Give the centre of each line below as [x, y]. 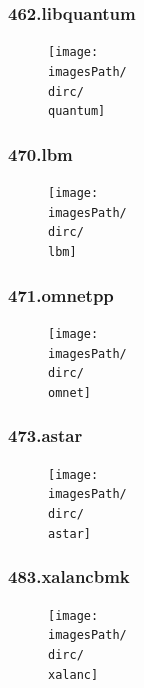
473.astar [45, 435]
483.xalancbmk [69, 576]
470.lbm [40, 153]
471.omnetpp [61, 294]
